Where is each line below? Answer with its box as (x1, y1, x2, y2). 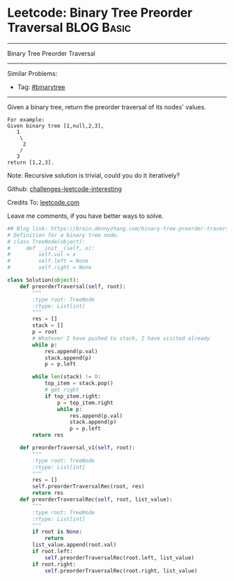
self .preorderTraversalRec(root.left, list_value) (44, 554, 195, 561)
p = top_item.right (56, 399, 114, 406)
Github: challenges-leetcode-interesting (7, 185, 122, 193)
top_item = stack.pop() (44, 380, 114, 387)
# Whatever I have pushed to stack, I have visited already (32, 334, 210, 342)
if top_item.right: (44, 392, 101, 400)
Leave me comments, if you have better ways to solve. (7, 211, 164, 220)
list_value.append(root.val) (32, 541, 117, 548)
